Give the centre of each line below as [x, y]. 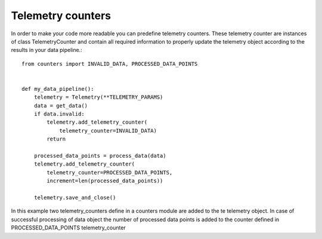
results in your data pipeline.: [47, 50]
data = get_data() [61, 105]
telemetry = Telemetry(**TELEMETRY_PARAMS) [98, 97]
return [56, 139]
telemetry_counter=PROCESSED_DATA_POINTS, [110, 172]
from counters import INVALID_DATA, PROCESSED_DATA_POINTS [110, 64]
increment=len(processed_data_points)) [105, 181]
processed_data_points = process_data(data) [100, 156]
